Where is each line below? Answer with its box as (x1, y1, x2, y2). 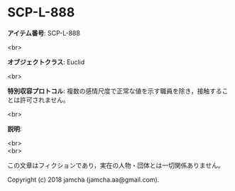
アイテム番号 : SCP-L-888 (7, 29, 80, 37)
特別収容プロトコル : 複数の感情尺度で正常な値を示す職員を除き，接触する (7, 86, 222, 95)
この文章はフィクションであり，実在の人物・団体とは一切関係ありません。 (7, 161, 225, 170)
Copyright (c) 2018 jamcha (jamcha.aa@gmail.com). (7, 175, 160, 184)
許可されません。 (19, 95, 70, 104)
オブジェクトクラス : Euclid (7, 58, 85, 66)
